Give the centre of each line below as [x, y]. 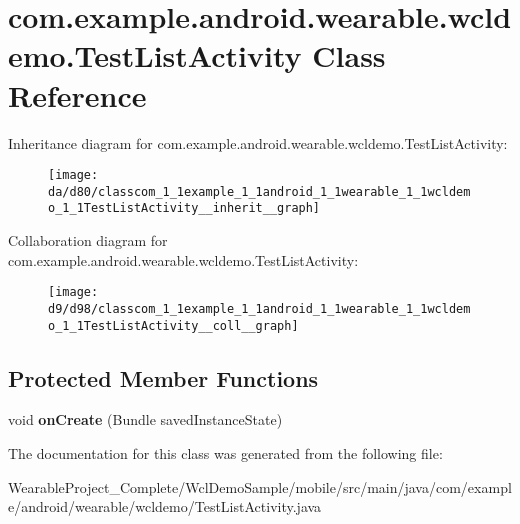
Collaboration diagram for [88, 240]
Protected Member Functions [163, 377]
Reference [77, 94]
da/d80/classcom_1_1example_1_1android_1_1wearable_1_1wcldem [259, 191]
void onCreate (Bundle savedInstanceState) [145, 419]
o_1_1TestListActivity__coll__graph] [173, 325]
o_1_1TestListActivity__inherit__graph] [184, 208]
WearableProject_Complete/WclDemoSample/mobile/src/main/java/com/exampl [260, 486]
